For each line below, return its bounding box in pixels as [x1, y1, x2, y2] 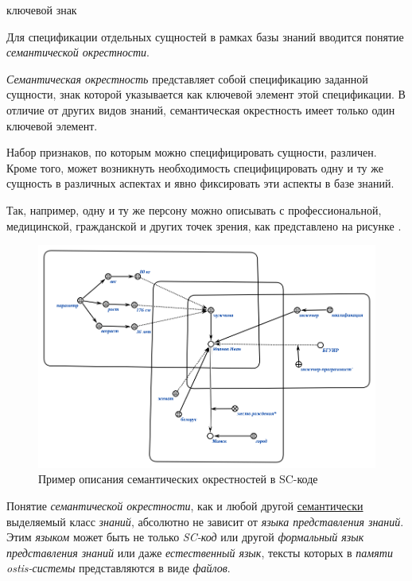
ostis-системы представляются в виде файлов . [6, 560, 231, 576]
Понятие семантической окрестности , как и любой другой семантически [6, 497, 363, 513]
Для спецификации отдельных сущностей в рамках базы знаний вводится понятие [6, 28, 404, 45]
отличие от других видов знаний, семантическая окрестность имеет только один [6, 101, 395, 118]
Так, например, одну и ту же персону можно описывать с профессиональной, [6, 201, 382, 218]
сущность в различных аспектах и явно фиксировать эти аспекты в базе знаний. [6, 175, 395, 192]
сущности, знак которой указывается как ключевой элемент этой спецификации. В [6, 86, 406, 103]
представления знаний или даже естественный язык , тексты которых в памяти [6, 544, 393, 560]
